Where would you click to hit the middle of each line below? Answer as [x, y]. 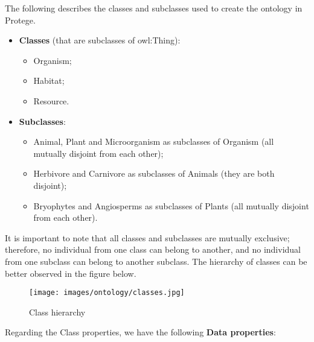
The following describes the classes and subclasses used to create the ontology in [154, 8]
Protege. [20, 20]
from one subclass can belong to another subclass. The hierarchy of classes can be [156, 261]
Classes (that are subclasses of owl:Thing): [100, 40]
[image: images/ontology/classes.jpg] [107, 293]
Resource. [51, 100]
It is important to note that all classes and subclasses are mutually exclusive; [147, 237]
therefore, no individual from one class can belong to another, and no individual [153, 249]
